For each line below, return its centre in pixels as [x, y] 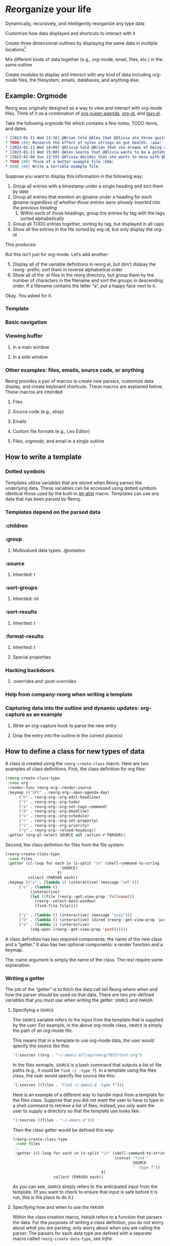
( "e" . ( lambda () [38, 887]
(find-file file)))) [56, 906]
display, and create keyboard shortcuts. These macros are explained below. [84, 386]
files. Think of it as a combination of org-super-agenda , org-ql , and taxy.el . [83, 113]
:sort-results [21, 612]
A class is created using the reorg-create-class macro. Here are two [77, 764]
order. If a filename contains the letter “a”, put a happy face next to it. [84, 286]
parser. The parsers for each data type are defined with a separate [82, 1233]
